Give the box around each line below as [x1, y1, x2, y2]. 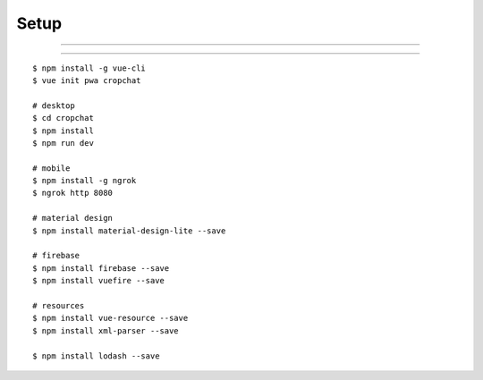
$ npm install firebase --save [32, 263, 170, 273]
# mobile [32, 163, 71, 173]
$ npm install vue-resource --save [32, 313, 189, 324]
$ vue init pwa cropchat [32, 75, 141, 85]
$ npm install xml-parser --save [32, 325, 179, 335]
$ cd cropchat [32, 113, 94, 123]
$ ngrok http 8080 [32, 188, 114, 198]
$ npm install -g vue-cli [32, 63, 147, 73]
